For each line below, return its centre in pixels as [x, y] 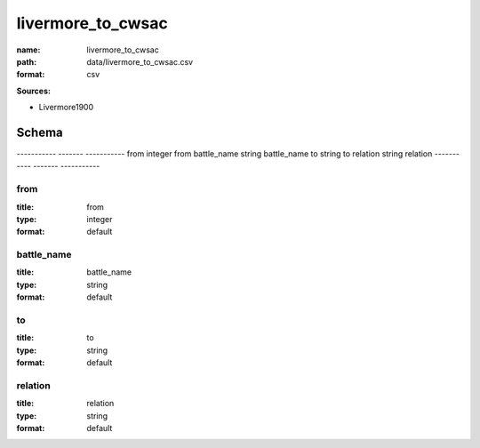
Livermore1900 [66, 108]
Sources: [33, 91]
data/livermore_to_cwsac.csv [140, 61]
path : [27, 61]
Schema [40, 132]
